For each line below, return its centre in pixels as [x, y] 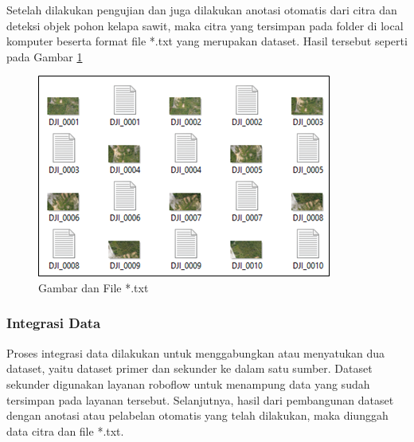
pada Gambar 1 [45, 56]
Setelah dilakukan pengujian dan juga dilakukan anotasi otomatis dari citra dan [202, 10]
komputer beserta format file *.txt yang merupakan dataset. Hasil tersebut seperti [207, 41]
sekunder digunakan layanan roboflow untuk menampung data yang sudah [188, 383]
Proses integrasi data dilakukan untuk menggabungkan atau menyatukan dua [196, 352]
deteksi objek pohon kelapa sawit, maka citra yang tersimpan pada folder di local [205, 25]
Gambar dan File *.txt [94, 287]
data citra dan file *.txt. [65, 430]
